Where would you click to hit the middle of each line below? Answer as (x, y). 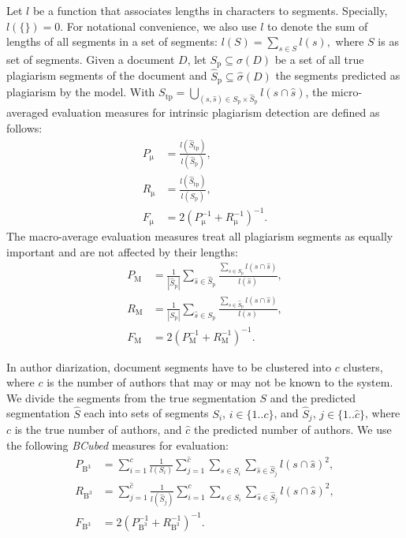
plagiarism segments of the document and (107, 75)
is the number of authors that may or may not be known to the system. (220, 382)
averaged (28, 112)
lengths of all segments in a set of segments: (112, 41)
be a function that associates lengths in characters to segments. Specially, (210, 10)
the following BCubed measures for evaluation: (117, 445)
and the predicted (313, 397)
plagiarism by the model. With (81, 92)
